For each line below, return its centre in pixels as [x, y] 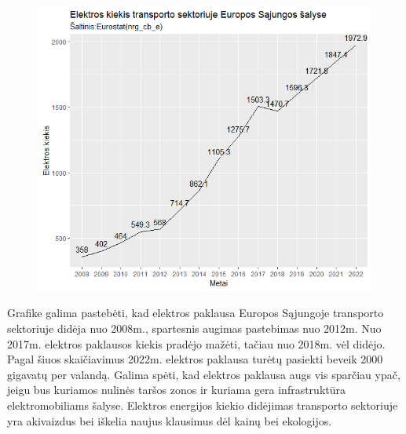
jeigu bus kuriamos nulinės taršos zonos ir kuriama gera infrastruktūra [177, 390]
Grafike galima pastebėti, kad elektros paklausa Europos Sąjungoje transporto [196, 313]
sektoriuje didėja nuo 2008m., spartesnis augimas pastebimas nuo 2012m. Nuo [194, 328]
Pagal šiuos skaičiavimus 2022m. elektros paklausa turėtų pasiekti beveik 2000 [195, 359]
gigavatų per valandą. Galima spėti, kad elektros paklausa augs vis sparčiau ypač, [204, 374]
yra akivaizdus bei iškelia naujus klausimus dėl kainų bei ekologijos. [170, 420]
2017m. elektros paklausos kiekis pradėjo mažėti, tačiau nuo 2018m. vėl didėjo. [196, 343]
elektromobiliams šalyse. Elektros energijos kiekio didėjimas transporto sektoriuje [203, 405]
